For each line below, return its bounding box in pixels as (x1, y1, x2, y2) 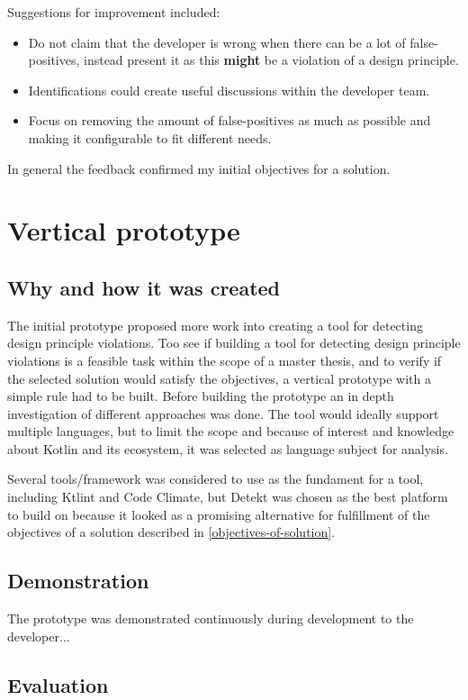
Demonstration (7, 567, 149, 595)
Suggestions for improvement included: (7, 3, 220, 21)
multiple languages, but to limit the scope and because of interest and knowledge (7, 422, 454, 441)
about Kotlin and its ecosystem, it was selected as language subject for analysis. (7, 439, 448, 458)
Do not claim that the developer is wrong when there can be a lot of (28, 32, 406, 51)
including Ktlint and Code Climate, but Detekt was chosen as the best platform (7, 487, 448, 506)
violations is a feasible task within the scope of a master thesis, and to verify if (7, 350, 442, 369)
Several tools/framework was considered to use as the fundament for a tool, (7, 469, 424, 488)
